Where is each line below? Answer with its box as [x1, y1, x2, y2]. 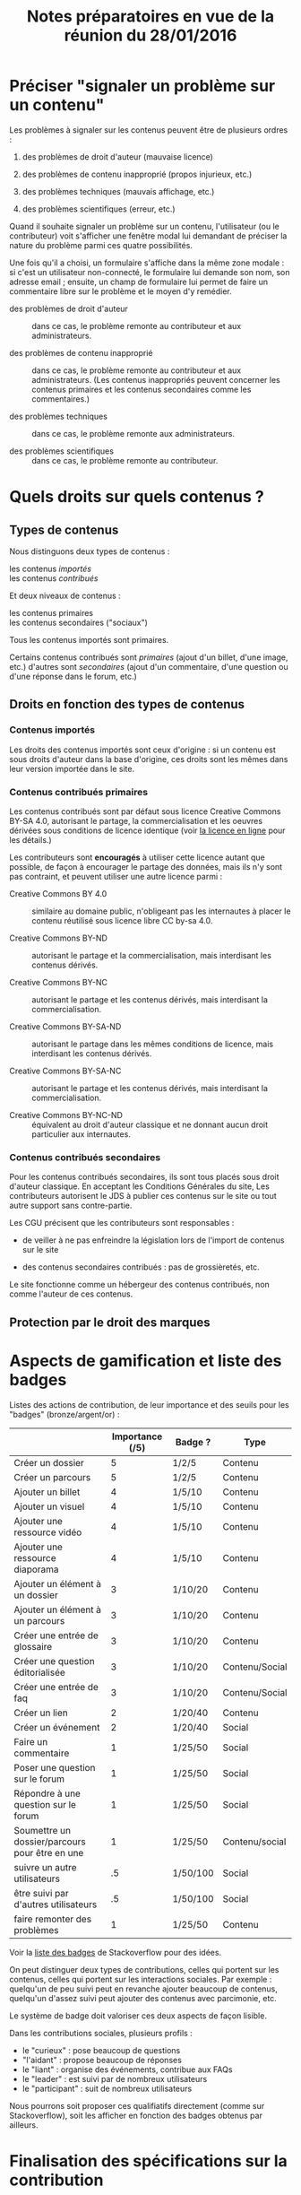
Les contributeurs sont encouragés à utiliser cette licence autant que [9, 852, 266, 863]
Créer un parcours [13, 1471, 91, 1483]
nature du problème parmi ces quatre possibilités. [9, 239, 193, 250]
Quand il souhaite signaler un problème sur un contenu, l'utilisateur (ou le [9, 221, 279, 231]
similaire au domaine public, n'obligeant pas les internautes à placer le [31, 906, 291, 916]
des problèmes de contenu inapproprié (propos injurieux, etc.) [21, 169, 253, 179]
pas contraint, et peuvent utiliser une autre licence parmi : [9, 871, 223, 881]
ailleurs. [9, 2119, 39, 2130]
